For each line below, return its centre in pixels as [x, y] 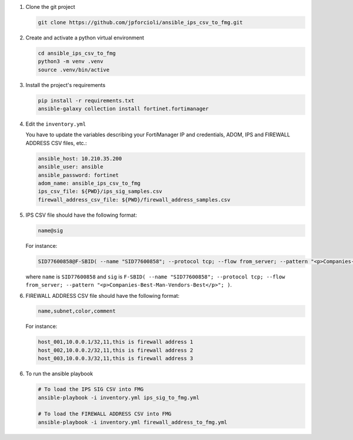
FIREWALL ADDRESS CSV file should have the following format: [102, 295]
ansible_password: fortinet [78, 175]
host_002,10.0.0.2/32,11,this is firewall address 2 [116, 350]
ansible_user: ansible [71, 167]
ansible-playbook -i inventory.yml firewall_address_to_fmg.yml [133, 422]
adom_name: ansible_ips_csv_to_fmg [89, 183]
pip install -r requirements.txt [86, 100]
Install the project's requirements [66, 85]
